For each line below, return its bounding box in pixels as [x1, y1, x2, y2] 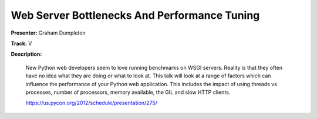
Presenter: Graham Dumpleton [11, 29, 86, 36]
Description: [11, 50, 42, 58]
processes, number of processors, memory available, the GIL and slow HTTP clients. [25, 89, 231, 96]
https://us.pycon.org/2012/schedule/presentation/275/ [25, 100, 158, 107]
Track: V [11, 40, 32, 47]
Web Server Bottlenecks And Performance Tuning [11, 9, 260, 22]
